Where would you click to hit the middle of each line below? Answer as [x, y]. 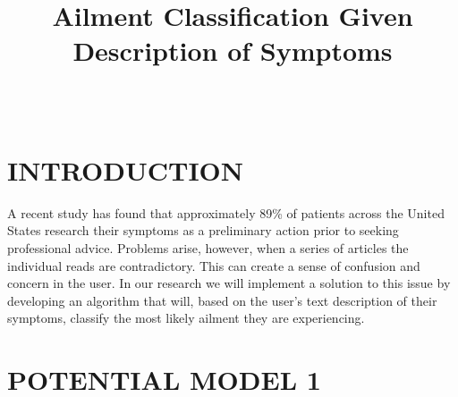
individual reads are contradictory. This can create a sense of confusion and [214, 265]
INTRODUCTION [126, 169]
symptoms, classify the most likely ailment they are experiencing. [186, 318]
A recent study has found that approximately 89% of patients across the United [226, 212]
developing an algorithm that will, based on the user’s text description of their [222, 300]
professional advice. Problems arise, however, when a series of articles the [208, 248]
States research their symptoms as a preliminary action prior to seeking [203, 230]
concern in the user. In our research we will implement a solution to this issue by [229, 283]
